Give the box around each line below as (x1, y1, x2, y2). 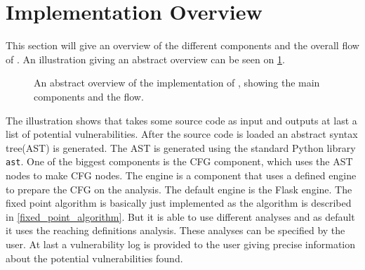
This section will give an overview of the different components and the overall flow (6, 38, 359, 53)
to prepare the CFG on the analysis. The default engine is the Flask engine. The (6, 181, 352, 196)
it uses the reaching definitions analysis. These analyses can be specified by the (6, 223, 345, 238)
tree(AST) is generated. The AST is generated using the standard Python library (6, 140, 356, 155)
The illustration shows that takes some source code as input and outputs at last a (6, 112, 357, 127)
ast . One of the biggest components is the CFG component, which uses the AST (6, 154, 353, 169)
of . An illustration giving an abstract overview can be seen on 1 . (6, 51, 285, 66)
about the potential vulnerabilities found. (6, 250, 183, 265)
